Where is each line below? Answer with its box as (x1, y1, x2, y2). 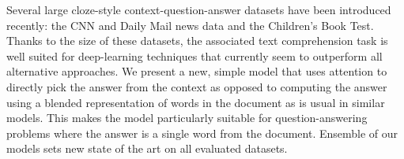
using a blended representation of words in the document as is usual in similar (6, 94, 385, 110)
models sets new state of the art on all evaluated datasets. (6, 140, 288, 157)
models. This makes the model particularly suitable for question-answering (6, 109, 368, 126)
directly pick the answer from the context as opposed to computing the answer (6, 78, 387, 94)
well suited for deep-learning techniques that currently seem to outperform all (6, 47, 383, 64)
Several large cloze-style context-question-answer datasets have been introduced (6, 2, 391, 17)
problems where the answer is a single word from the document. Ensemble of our (6, 124, 398, 141)
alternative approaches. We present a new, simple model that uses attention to (6, 63, 387, 79)
